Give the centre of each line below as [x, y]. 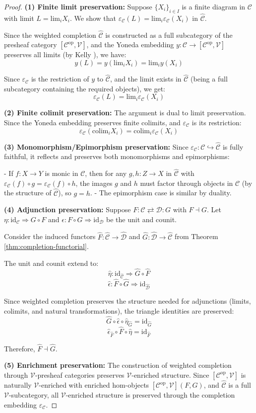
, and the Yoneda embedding [130, 44]
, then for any [106, 173]
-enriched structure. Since [170, 374]
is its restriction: [217, 123]
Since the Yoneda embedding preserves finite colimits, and [92, 123]
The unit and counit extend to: [51, 263]
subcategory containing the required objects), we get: [85, 88]
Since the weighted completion [50, 35]
